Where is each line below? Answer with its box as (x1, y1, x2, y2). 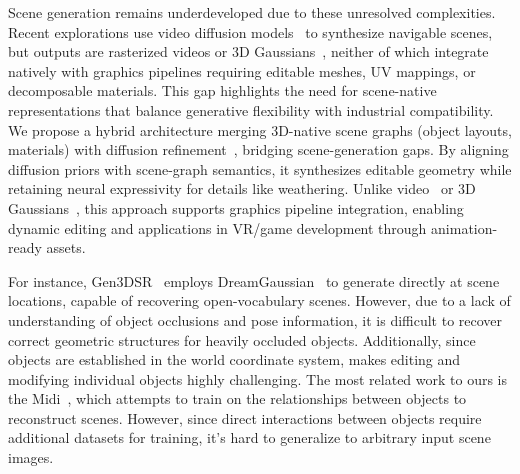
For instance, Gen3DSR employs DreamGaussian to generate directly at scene (8, 270, 500, 291)
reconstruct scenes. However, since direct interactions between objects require (8, 407, 482, 428)
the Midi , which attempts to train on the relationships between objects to (8, 388, 467, 409)
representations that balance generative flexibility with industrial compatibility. (8, 99, 494, 120)
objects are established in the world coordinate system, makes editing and (8, 349, 461, 370)
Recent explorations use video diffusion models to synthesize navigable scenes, (8, 21, 493, 42)
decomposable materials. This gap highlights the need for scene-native (8, 80, 437, 101)
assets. (46, 237, 86, 258)
